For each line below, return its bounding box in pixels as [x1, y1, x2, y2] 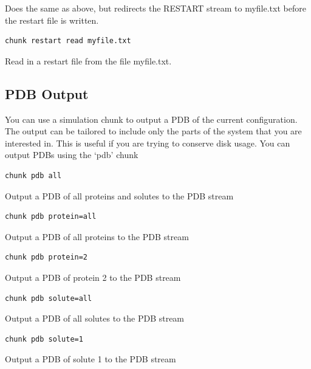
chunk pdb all [5, 171, 62, 180]
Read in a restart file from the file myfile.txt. [5, 54, 172, 67]
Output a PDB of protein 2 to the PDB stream [5, 271, 181, 283]
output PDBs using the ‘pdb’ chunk [5, 148, 138, 161]
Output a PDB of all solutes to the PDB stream [5, 312, 185, 325]
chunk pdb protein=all [5, 212, 97, 221]
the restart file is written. [5, 13, 99, 26]
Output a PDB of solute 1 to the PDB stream [5, 353, 176, 365]
